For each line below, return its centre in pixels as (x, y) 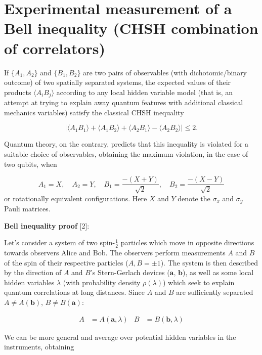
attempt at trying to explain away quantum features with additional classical (124, 102)
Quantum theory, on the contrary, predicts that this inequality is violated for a (126, 144)
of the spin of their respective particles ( (66, 262)
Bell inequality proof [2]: (47, 225)
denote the (194, 198)
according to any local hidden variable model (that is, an (145, 92)
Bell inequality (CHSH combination (131, 28)
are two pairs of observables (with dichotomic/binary (165, 72)
